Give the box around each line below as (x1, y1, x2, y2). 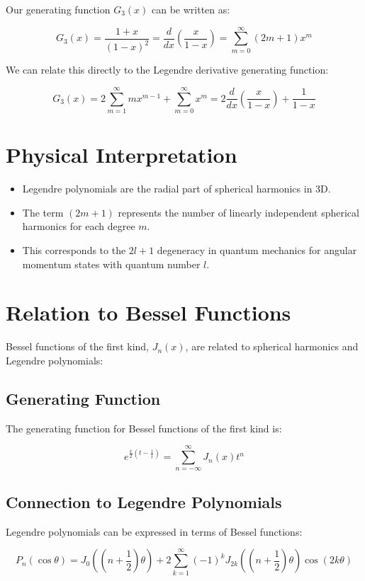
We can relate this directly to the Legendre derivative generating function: (6, 62, 329, 77)
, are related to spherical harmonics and (185, 339, 359, 354)
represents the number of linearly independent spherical (118, 205, 359, 219)
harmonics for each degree (22, 219, 135, 234)
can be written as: (152, 2, 230, 16)
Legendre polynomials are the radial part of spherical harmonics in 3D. (22, 181, 331, 196)
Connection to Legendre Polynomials (6, 490, 282, 512)
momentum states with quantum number (22, 256, 201, 271)
